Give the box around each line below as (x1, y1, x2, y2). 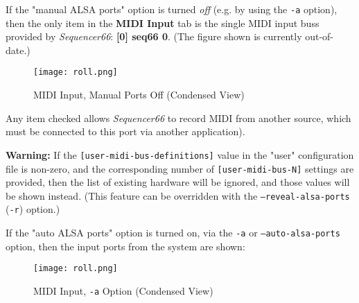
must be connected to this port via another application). (6, 124, 245, 139)
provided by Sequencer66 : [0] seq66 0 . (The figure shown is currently (6, 29, 302, 44)
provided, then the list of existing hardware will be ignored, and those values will (6, 175, 350, 189)
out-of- (305, 29, 334, 44)
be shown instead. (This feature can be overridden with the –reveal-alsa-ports (6, 188, 350, 202)
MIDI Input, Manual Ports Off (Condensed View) (33, 87, 245, 102)
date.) (6, 42, 30, 57)
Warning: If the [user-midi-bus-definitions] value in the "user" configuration (6, 147, 354, 162)
